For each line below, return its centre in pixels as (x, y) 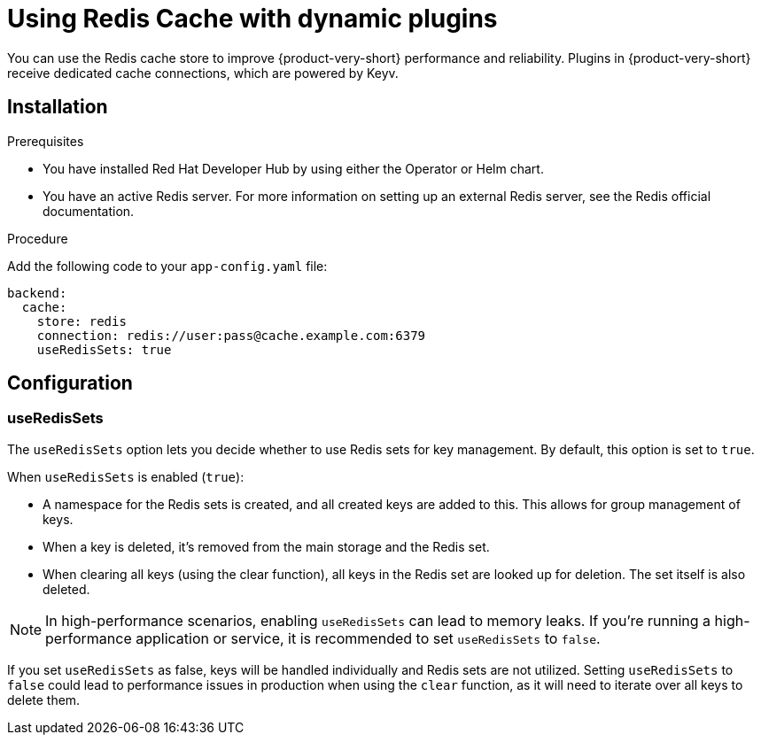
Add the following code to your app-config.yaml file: (167, 266)
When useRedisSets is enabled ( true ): (126, 476)
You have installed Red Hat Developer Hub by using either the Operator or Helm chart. (293, 168)
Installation (58, 107)
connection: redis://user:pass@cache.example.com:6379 (231, 335)
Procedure (38, 238)
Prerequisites (46, 141)
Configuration (70, 383)
